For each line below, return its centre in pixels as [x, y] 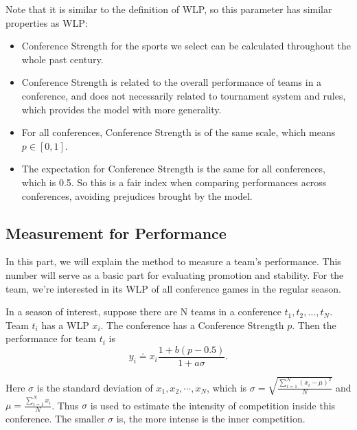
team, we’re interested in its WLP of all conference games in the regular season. [173, 288]
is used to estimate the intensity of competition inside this [213, 405]
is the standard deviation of [95, 387]
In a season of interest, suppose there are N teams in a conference [143, 312]
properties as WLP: [47, 22]
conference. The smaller [55, 419]
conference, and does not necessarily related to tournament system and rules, [184, 95]
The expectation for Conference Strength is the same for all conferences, [173, 169]
